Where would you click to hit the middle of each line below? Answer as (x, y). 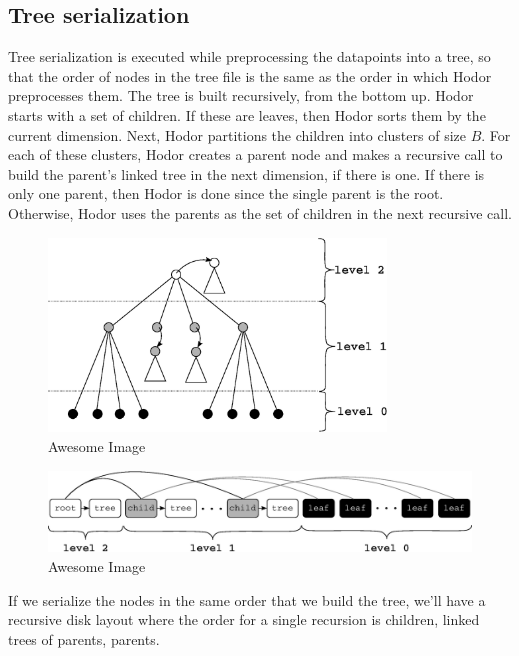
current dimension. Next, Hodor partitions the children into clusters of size (237, 134)
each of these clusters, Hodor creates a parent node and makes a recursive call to (255, 154)
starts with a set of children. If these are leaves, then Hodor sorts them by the (247, 114)
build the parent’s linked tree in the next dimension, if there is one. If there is (246, 173)
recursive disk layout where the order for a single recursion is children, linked (244, 619)
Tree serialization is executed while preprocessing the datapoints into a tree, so (249, 56)
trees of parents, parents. (84, 638)
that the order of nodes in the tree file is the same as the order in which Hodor (250, 75)
